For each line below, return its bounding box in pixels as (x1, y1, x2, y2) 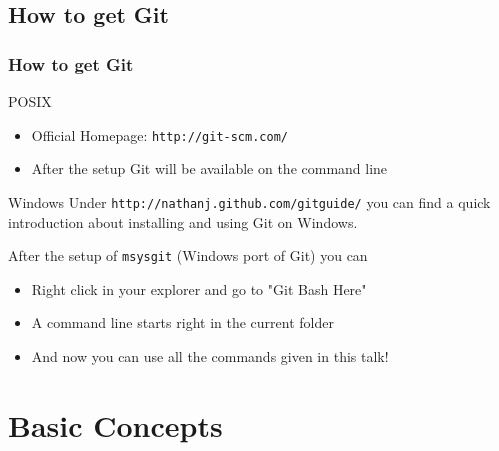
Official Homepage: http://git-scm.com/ (31, 124, 288, 145)
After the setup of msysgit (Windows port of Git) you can (8, 245, 368, 266)
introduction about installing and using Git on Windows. (8, 211, 358, 232)
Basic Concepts (8, 404, 223, 445)
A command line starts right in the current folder (31, 312, 334, 333)
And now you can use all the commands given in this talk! (31, 345, 389, 366)
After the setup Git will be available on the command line (31, 158, 388, 179)
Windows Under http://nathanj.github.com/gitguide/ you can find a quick (8, 191, 491, 212)
